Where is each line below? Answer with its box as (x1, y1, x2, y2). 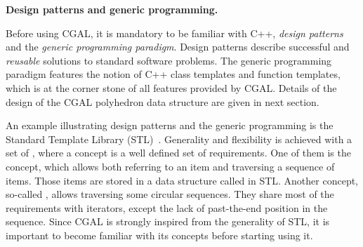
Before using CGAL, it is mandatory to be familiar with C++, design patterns (6, 25, 343, 40)
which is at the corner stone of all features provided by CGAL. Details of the (6, 80, 337, 95)
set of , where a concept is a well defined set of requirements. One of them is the (6, 145, 351, 160)
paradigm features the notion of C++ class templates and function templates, (6, 67, 341, 81)
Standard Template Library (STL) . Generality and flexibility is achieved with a (6, 131, 352, 146)
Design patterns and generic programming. (6, 2, 218, 16)
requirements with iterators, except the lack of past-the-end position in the (6, 200, 328, 215)
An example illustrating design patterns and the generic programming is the (6, 118, 334, 133)
